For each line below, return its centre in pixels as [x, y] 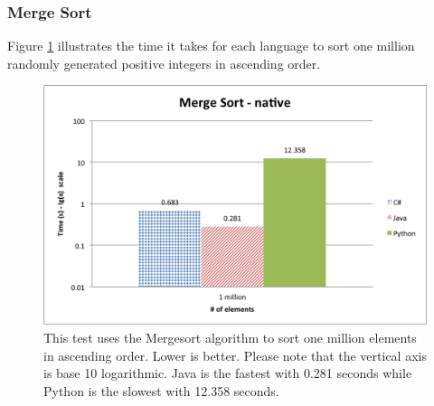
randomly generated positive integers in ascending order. [164, 63]
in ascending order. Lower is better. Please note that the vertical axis [235, 355]
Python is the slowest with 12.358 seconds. [161, 390]
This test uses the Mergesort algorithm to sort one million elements [230, 337]
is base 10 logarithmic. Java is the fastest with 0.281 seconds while [228, 373]
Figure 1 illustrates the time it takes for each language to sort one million [211, 46]
